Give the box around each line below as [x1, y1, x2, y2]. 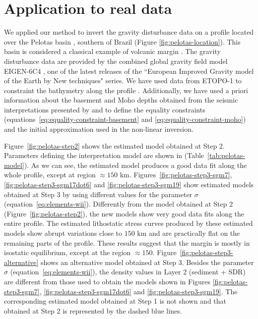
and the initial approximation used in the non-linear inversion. [4, 124, 193, 134]
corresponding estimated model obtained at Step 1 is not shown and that [4, 296, 227, 306]
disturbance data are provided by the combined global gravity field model [4, 55, 228, 66]
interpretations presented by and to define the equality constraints [4, 104, 205, 114]
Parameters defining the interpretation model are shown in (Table [4, 150, 204, 160]
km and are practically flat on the [137, 228, 240, 238]
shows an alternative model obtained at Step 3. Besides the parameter [40, 257, 254, 267]
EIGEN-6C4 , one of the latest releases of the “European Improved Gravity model [4, 65, 254, 76]
